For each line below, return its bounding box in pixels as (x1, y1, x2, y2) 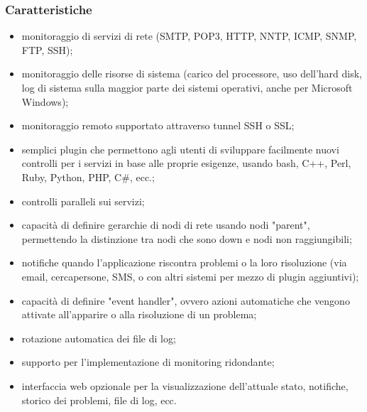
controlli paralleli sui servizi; (21, 193, 145, 208)
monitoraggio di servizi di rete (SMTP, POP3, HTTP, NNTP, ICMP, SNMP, (21, 28, 357, 43)
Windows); (21, 94, 69, 109)
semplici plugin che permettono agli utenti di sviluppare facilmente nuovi (21, 141, 339, 156)
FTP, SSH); (21, 42, 73, 57)
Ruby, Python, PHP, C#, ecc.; (21, 169, 155, 184)
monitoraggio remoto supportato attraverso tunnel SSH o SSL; (21, 118, 295, 133)
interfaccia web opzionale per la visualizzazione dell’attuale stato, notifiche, (21, 378, 349, 393)
